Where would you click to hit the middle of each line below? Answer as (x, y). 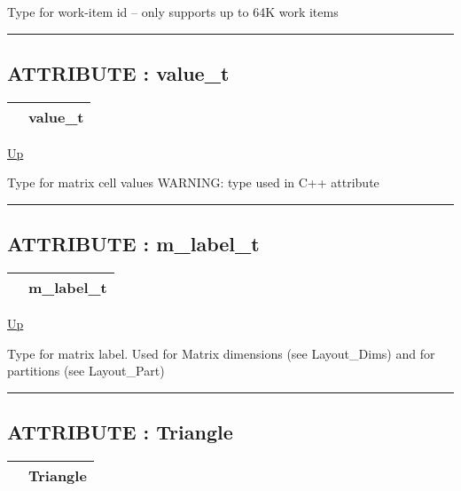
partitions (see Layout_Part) (86, 371)
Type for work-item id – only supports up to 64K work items (173, 12)
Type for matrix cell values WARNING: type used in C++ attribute (193, 182)
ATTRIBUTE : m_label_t (133, 244)
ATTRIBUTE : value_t (118, 72)
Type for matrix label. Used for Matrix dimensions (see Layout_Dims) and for (221, 353)
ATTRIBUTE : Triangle (120, 432)
